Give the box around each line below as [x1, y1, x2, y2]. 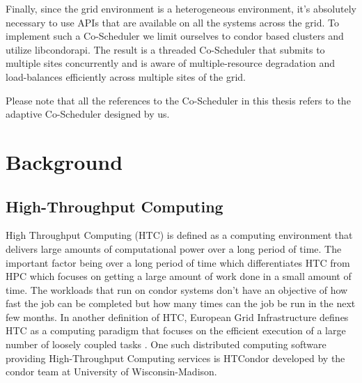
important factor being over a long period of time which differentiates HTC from [6, 255, 350, 269]
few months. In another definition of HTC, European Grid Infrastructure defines [6, 309, 349, 324]
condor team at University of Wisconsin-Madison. [6, 364, 217, 379]
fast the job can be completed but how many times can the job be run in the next [6, 296, 356, 311]
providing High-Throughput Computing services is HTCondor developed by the [6, 350, 345, 365]
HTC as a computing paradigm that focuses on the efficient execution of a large [6, 323, 346, 338]
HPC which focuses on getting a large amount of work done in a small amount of [6, 269, 352, 283]
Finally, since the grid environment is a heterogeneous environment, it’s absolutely [6, 1, 356, 15]
